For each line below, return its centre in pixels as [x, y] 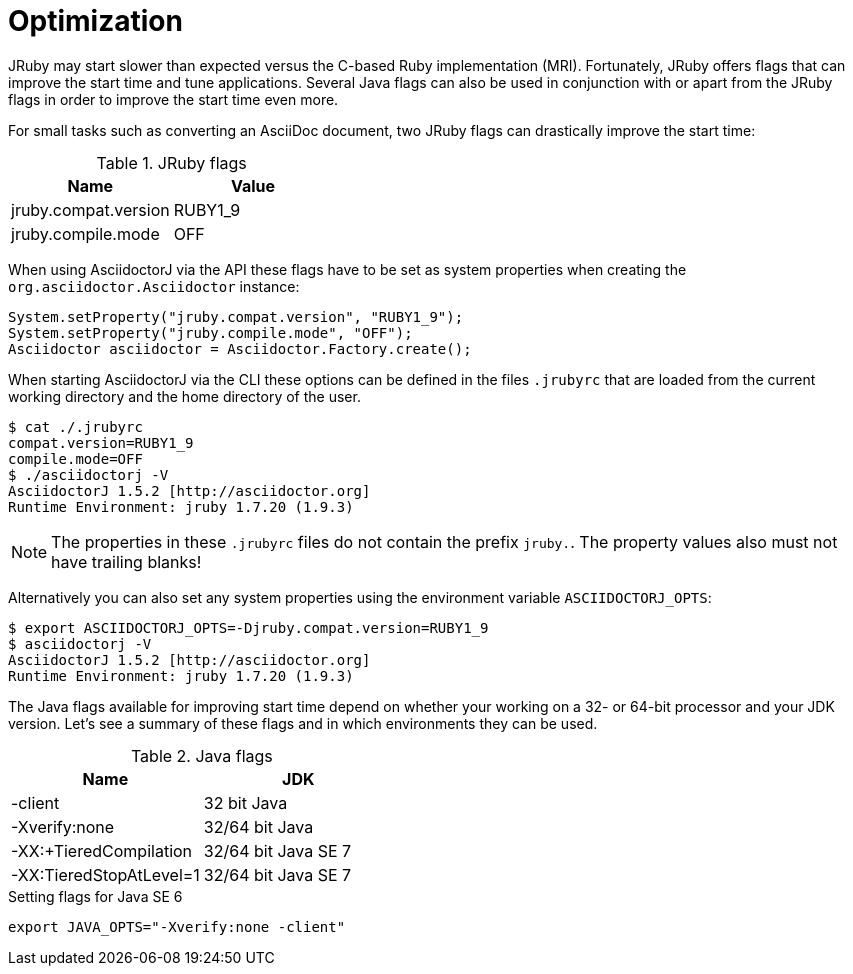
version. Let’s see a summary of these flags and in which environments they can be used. [303, 723]
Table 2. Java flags [201, 755]
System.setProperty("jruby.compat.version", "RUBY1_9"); [236, 316]
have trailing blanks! [126, 561]
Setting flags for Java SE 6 [95, 896]
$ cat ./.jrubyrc [75, 426]
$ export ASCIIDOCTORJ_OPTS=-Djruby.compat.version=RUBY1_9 [248, 627]
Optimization [95, 21]
